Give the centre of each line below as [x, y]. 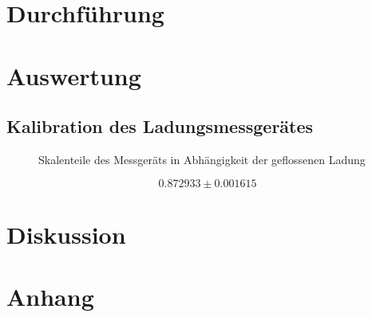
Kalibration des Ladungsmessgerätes [160, 126]
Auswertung [74, 75]
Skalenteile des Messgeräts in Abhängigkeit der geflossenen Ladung [202, 159]
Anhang [50, 297]
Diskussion [66, 234]
